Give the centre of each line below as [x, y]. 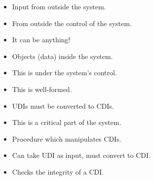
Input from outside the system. [59, 6]
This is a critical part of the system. [67, 122]
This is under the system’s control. [64, 73]
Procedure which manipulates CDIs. [67, 138]
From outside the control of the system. [72, 23]
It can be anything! [41, 40]
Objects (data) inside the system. [62, 56]
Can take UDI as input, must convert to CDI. [81, 155]
